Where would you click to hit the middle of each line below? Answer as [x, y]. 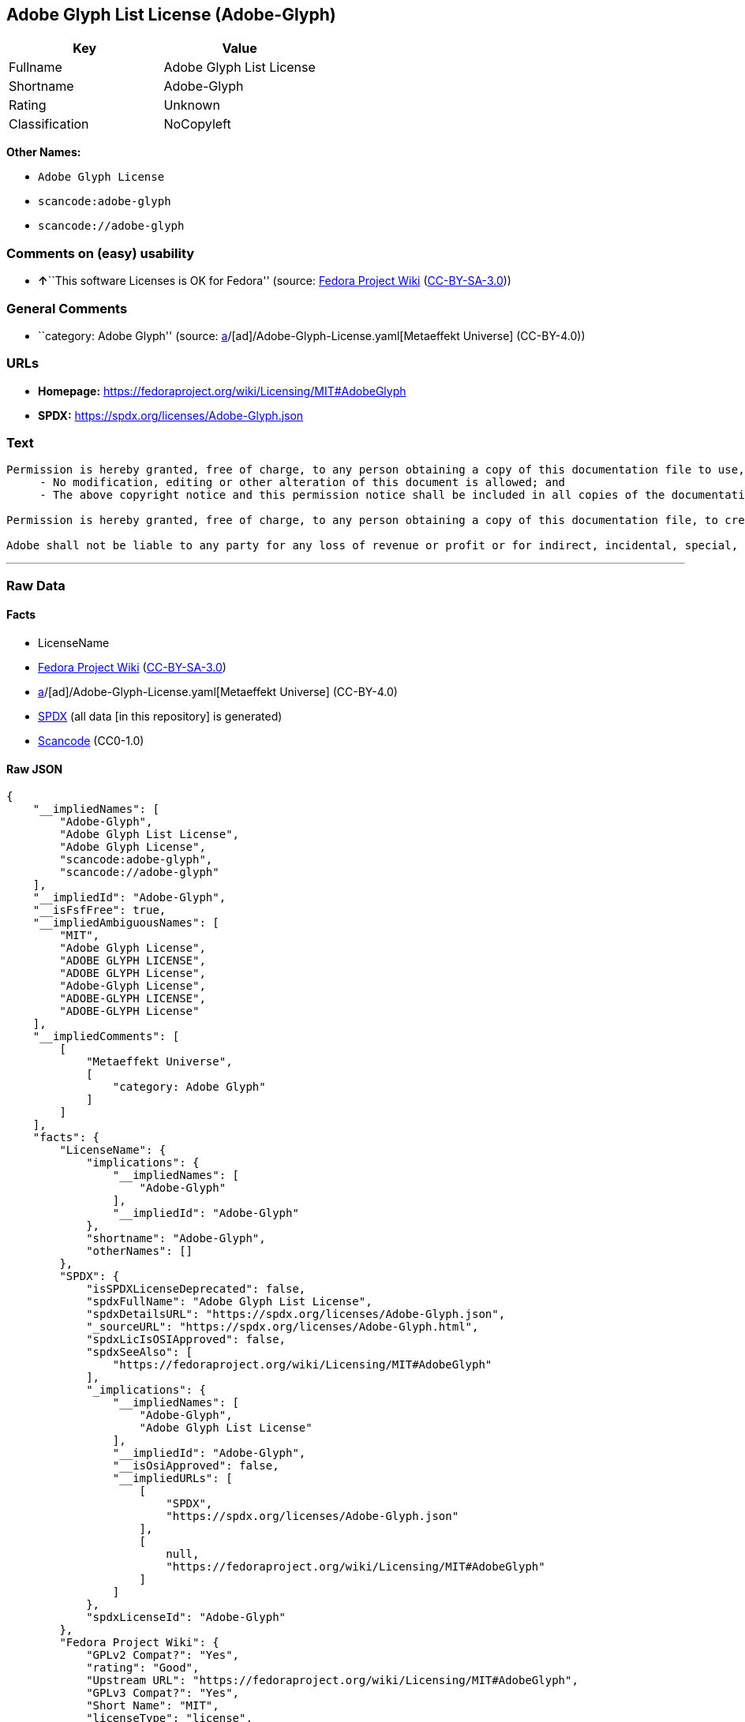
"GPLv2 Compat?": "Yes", [163, 1655]
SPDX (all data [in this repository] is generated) [160, 717]
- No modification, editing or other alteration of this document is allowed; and [303, 483]
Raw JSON [35, 769]
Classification [49, 124]
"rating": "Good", [143, 1668]
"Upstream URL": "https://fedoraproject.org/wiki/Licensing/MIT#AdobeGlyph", [332, 1681]
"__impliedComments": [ [106, 1037]
